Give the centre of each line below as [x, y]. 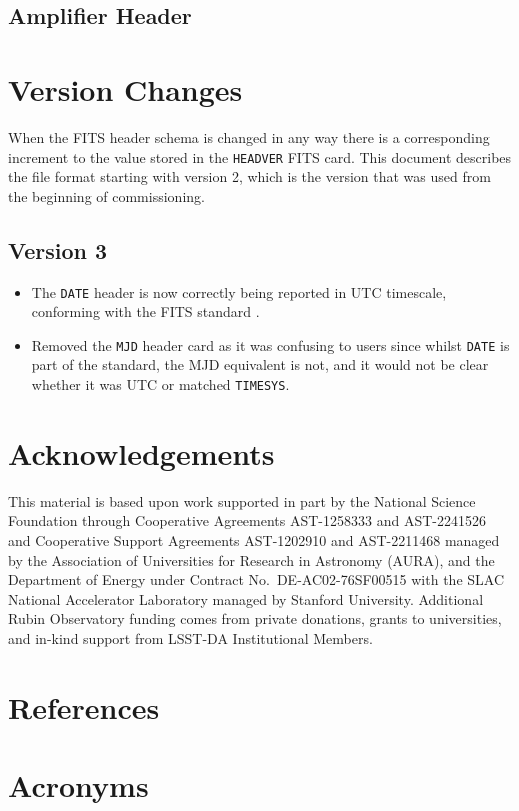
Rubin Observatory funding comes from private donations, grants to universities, [255, 618]
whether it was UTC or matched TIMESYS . [160, 384]
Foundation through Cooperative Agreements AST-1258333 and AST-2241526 [247, 520]
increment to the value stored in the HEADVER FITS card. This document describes [260, 156]
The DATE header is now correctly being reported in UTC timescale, [239, 291]
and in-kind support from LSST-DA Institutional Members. [190, 637]
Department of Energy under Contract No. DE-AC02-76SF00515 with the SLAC [256, 579]
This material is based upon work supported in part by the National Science [242, 500]
